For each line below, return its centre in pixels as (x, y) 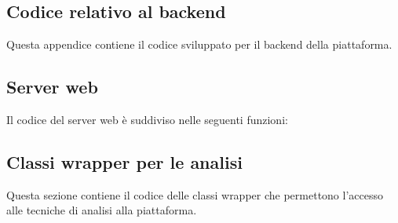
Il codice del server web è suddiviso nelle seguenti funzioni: (147, 119)
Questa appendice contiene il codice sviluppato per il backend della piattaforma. (199, 44)
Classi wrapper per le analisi (124, 161)
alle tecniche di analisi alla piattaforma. (102, 210)
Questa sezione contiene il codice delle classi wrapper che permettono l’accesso (195, 194)
